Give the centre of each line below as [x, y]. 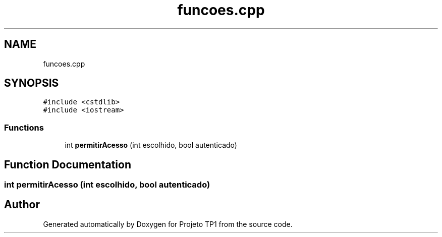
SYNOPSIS [32, 83]
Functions [24, 127]
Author [22, 205]
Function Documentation [68, 164]
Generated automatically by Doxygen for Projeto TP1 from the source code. [168, 224]
